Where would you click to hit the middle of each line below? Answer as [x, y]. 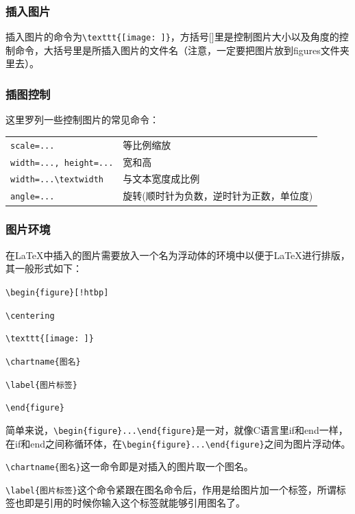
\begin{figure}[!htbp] [57, 292]
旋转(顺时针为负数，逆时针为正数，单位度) [218, 196]
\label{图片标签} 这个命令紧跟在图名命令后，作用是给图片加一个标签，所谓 [171, 489]
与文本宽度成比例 [161, 179]
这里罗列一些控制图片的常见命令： [82, 120]
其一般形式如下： [44, 268]
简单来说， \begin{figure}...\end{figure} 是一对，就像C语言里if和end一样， [177, 429]
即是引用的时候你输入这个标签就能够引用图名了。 [135, 503]
